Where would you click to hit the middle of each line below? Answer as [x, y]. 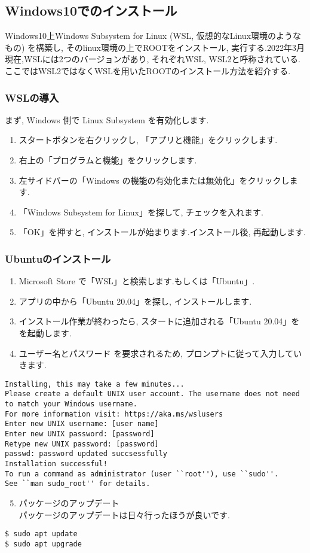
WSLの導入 [32, 97]
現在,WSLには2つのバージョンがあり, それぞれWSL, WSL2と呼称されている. [153, 59]
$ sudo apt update [41, 534]
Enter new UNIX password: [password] [80, 434]
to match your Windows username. [71, 404]
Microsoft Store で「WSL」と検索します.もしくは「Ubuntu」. [137, 281]
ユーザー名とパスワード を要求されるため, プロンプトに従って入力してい [160, 353]
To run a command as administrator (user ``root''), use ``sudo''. [142, 474]
